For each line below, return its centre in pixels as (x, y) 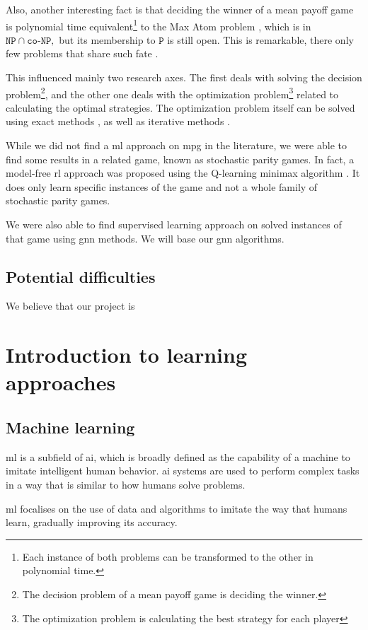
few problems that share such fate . (82, 53)
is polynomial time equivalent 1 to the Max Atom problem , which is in (159, 25)
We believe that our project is (70, 306)
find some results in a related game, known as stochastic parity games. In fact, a (180, 159)
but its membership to (107, 39)
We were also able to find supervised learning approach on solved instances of (174, 224)
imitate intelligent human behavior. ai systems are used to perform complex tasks (183, 471)
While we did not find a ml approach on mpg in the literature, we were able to (176, 145)
